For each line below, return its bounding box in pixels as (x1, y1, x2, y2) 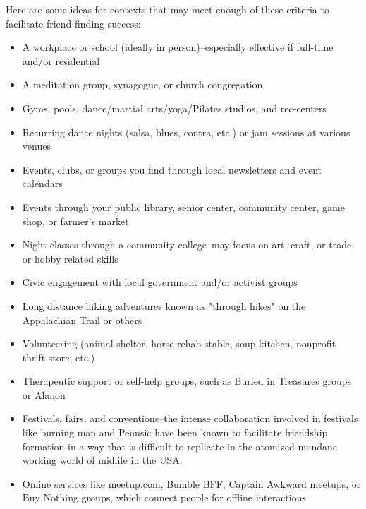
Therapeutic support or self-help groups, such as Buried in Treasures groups (22, 373, 352, 388)
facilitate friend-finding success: (6, 16, 141, 30)
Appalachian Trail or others (22, 312, 142, 327)
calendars (22, 176, 63, 191)
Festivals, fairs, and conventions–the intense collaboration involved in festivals (22, 411, 358, 426)
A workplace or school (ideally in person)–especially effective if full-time (22, 40, 334, 54)
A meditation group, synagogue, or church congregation (22, 77, 263, 92)
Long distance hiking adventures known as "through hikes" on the (22, 298, 306, 313)
